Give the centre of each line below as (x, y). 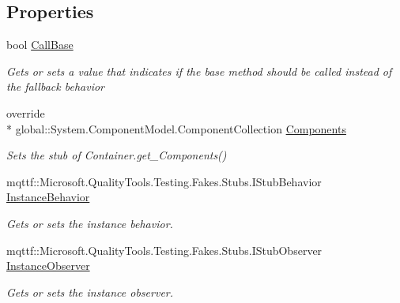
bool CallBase (40, 45)
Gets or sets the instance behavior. (90, 223)
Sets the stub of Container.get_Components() (117, 155)
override (26, 112)
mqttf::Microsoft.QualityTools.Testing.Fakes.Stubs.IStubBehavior (164, 181)
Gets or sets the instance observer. (90, 292)
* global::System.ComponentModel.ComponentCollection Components (176, 128)
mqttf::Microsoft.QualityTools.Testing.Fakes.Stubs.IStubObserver (164, 250)
